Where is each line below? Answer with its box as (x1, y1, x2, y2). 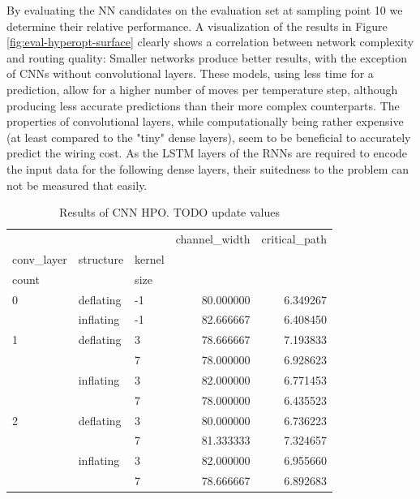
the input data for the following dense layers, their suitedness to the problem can (6, 160, 409, 177)
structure (78, 250, 124, 267)
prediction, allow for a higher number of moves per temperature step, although (6, 80, 398, 97)
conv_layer (12, 250, 67, 267)
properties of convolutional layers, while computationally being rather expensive (6, 113, 404, 130)
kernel (135, 250, 165, 267)
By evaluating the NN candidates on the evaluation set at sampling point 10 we (6, 2, 403, 18)
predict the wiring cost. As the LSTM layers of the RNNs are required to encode (6, 144, 408, 161)
